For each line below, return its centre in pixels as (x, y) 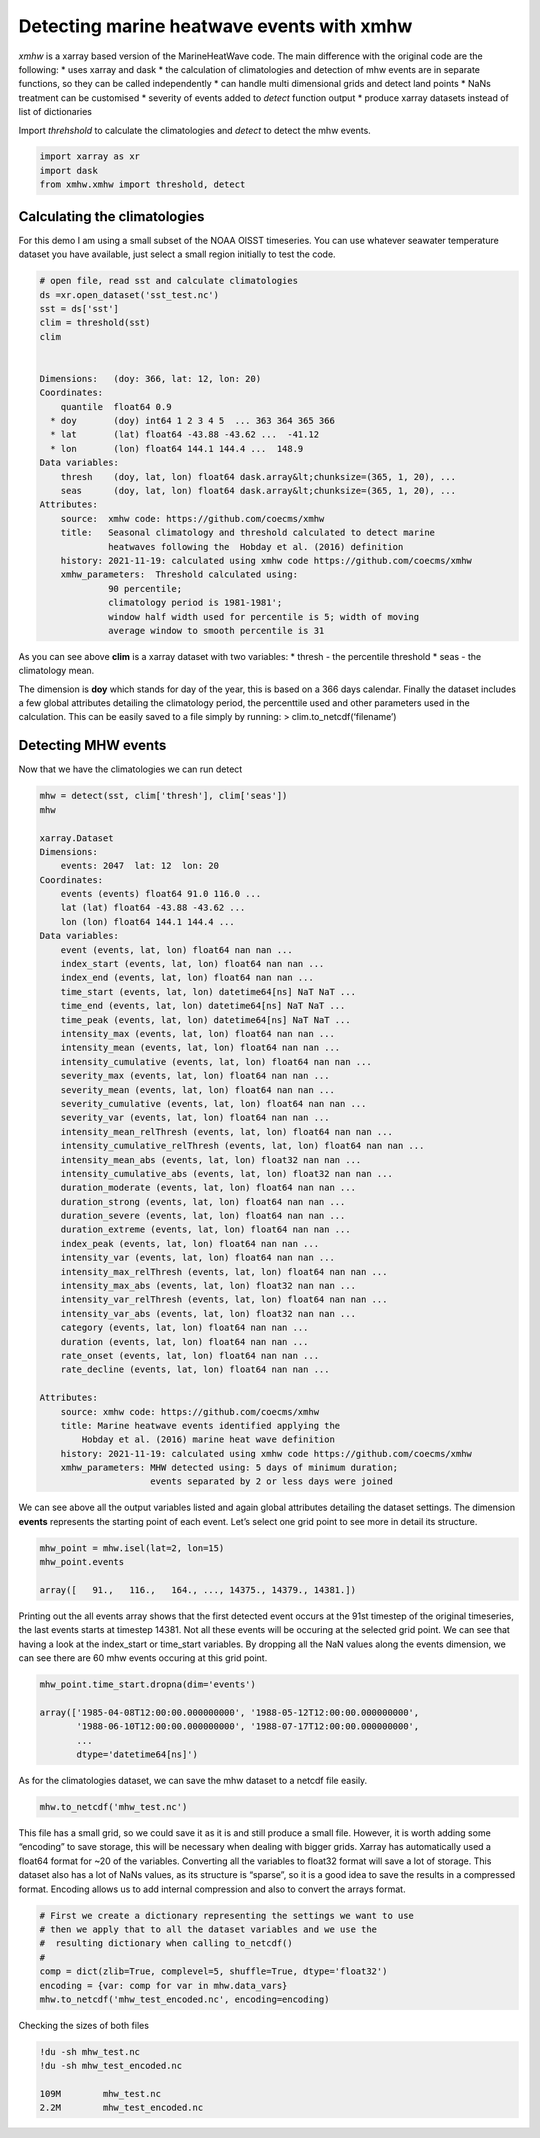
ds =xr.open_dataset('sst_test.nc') (129, 294)
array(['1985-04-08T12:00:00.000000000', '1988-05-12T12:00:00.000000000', (229, 1712)
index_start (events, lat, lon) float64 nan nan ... (192, 964)
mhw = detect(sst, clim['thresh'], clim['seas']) (163, 796)
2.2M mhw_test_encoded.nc (121, 2108)
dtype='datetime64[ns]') (137, 1754)
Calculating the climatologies (111, 216)
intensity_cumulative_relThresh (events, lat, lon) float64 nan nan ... (242, 1146)
